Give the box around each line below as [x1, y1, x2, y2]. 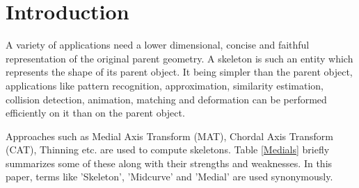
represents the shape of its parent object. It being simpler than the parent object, [6, 65, 353, 79]
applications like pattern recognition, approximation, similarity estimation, [6, 78, 324, 92]
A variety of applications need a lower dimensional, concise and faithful [6, 37, 310, 52]
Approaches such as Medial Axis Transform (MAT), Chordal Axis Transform [6, 128, 333, 143]
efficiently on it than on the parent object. [6, 105, 185, 120]
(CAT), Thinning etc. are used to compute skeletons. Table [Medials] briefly [6, 142, 330, 157]
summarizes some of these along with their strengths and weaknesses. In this [6, 155, 333, 170]
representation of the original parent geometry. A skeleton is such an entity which [6, 51, 353, 65]
